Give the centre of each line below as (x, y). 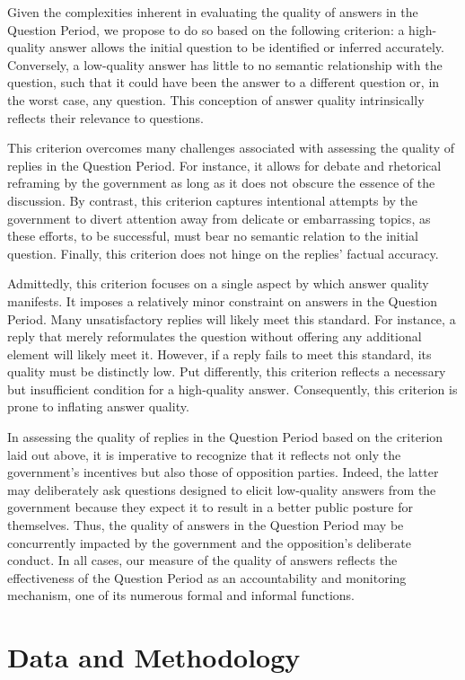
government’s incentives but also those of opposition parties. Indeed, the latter (223, 472)
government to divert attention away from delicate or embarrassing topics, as (219, 218)
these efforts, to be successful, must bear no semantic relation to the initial (213, 236)
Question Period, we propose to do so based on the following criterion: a (206, 29)
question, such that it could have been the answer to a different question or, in (224, 82)
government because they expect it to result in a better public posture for (210, 507)
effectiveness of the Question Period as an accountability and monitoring (207, 577)
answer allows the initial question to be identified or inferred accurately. (247, 47)
